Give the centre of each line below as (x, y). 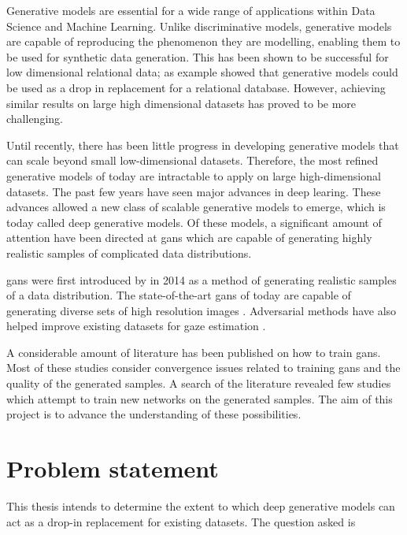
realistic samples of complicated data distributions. (129, 253)
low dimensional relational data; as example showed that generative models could (202, 72)
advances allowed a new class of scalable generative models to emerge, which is (196, 207)
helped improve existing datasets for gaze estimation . (136, 326)
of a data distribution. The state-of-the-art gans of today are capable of (179, 295)
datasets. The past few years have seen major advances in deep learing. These (194, 191)
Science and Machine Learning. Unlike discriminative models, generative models (199, 26)
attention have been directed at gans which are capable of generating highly (189, 238)
